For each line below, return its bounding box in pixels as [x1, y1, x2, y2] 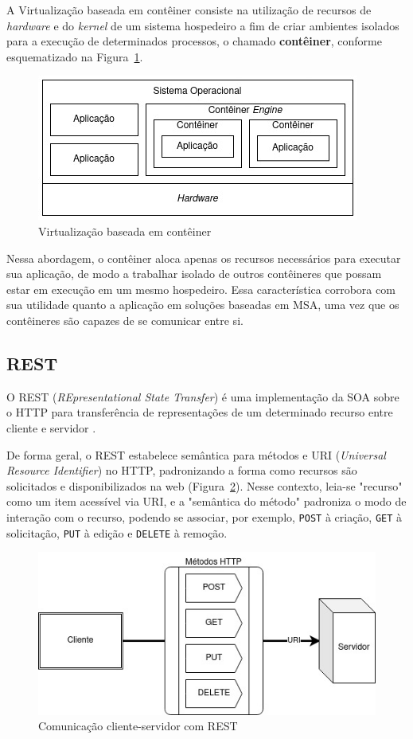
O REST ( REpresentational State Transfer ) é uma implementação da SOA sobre [6, 388, 399, 405]
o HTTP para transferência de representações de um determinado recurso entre [6, 404, 393, 420]
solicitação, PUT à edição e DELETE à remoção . [6, 524, 228, 541]
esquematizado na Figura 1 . [6, 48, 143, 65]
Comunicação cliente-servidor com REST [38, 717, 238, 734]
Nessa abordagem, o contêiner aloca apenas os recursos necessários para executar [6, 249, 401, 266]
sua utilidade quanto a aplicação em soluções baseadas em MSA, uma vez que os [6, 296, 399, 313]
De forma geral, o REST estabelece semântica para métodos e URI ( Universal [6, 446, 386, 463]
